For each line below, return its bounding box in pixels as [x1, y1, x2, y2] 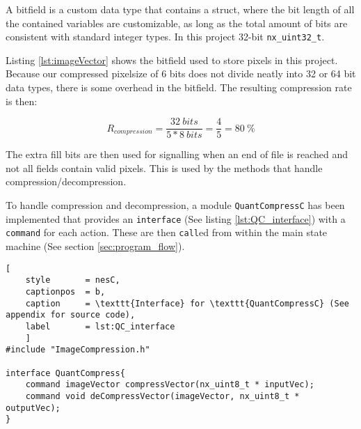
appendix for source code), [6, 310, 136, 320]
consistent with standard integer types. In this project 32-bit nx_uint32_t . [6, 29, 325, 44]
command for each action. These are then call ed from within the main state [6, 225, 328, 240]
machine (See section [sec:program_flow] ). [6, 239, 185, 253]
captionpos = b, [25, 286, 106, 297]
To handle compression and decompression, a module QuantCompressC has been [6, 198, 345, 212]
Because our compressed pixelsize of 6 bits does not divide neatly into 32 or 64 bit [6, 66, 356, 81]
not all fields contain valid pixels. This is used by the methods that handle [6, 160, 323, 175]
